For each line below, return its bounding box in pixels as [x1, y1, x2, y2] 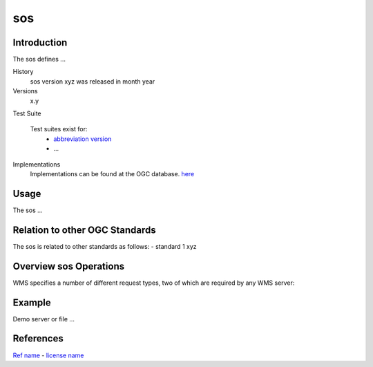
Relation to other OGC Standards [12, 224, 157, 236]
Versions [12, 87, 38, 95]
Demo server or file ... [12, 314, 75, 323]
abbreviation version [53, 135, 112, 143]
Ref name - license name [12, 351, 84, 359]
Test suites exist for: [30, 125, 88, 133]
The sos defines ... [12, 55, 66, 64]
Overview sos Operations [12, 260, 124, 272]
